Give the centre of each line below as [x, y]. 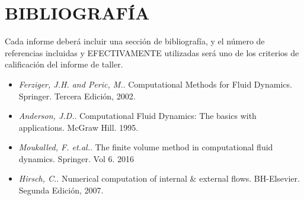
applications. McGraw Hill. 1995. [79, 127]
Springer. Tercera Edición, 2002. [77, 96]
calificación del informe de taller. [64, 64]
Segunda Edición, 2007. [61, 190]
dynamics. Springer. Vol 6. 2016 [76, 158]
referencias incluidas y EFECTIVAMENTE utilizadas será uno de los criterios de [152, 52]
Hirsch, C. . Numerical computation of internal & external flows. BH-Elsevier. [159, 178]
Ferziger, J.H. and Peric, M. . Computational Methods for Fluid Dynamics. [155, 84]
